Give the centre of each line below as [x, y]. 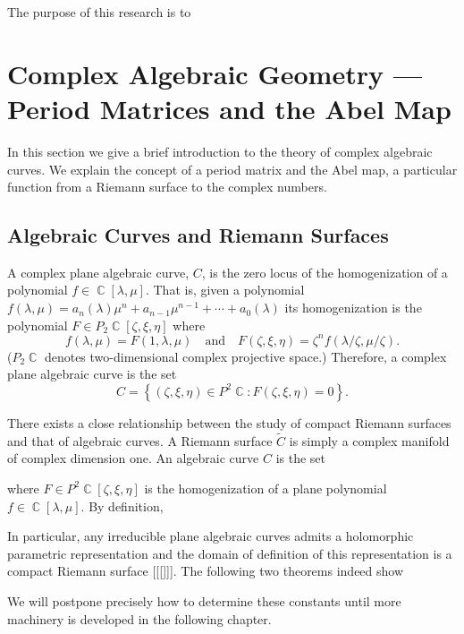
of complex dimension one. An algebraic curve [133, 458]
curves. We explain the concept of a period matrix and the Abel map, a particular [232, 169]
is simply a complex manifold [369, 440]
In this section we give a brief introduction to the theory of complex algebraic [220, 151]
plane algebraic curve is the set [92, 374]
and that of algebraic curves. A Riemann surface [140, 440]
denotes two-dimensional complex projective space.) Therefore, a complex [245, 356]
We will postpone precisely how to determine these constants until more [204, 600]
